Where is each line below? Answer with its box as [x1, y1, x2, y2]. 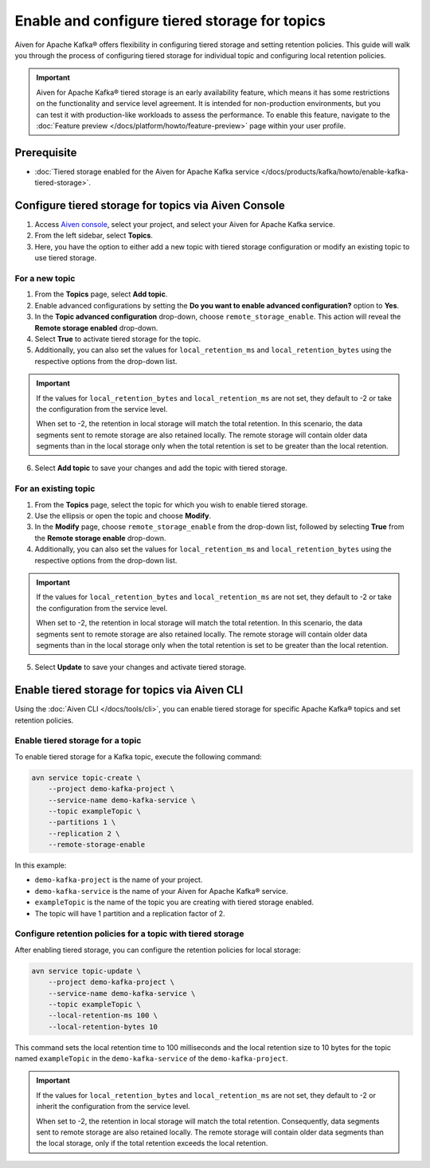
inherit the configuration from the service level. [36, 1102, 190, 1111]
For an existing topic [14, 483, 96, 494]
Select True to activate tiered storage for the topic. [34, 334, 201, 343]
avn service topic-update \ [31, 966, 141, 975]
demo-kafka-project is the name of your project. [34, 875, 203, 884]
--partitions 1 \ [48, 817, 116, 827]
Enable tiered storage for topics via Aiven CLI [14, 684, 244, 697]
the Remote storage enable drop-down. [34, 533, 166, 543]
